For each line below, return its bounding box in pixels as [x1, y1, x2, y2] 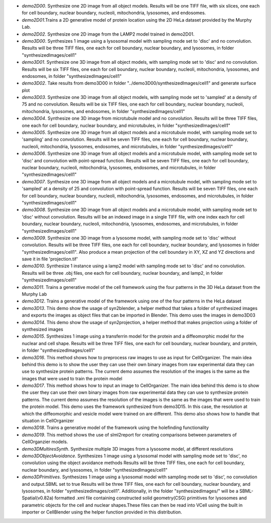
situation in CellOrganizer [22, 417, 74, 424]
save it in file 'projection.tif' [22, 256, 78, 262]
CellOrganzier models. [22, 439, 68, 445]
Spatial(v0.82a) [22, 495, 54, 501]
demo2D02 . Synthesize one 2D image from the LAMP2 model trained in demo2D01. [22, 31, 195, 37]
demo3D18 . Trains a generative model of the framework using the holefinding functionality [22, 425, 209, 431]
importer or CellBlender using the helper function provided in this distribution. [22, 509, 183, 515]
